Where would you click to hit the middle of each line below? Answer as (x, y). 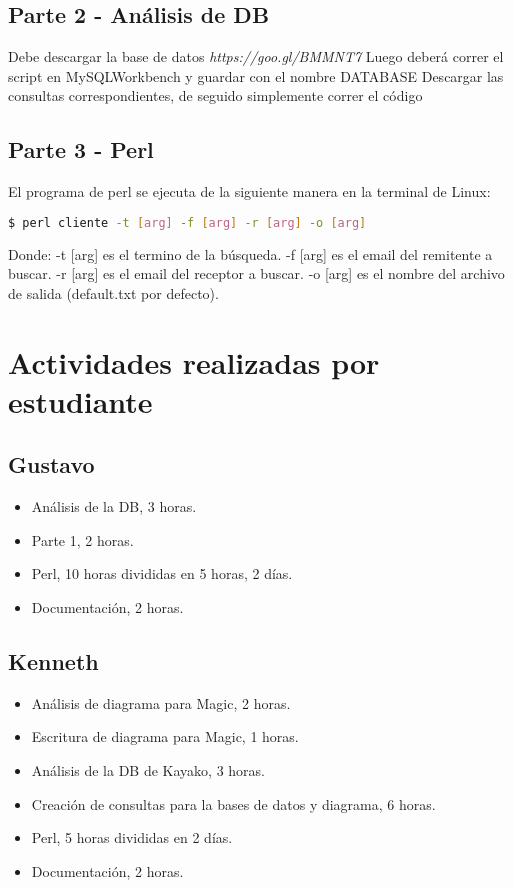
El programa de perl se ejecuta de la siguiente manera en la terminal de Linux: (249, 191)
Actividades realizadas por (194, 361)
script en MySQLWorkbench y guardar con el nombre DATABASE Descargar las (256, 75)
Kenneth (53, 660)
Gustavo (51, 464)
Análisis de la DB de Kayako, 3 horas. (148, 769)
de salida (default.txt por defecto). (113, 292)
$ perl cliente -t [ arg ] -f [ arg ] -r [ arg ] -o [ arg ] (187, 222)
